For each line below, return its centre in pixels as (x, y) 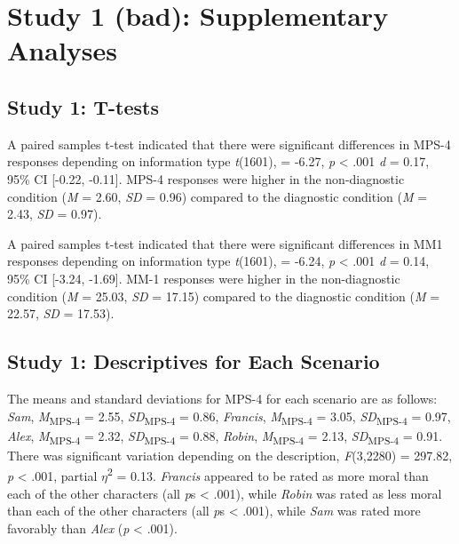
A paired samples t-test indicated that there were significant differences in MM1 (225, 243)
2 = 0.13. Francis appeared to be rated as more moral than (268, 474)
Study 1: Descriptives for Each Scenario (194, 361)
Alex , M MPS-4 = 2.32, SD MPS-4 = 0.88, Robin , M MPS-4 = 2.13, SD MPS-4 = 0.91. (225, 436)
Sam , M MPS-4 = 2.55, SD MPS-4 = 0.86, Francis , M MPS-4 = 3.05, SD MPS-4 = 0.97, (229, 417)
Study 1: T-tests (83, 106)
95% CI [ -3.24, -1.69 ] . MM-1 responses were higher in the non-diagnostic (204, 278)
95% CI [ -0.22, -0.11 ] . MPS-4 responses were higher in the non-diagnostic (206, 178)
